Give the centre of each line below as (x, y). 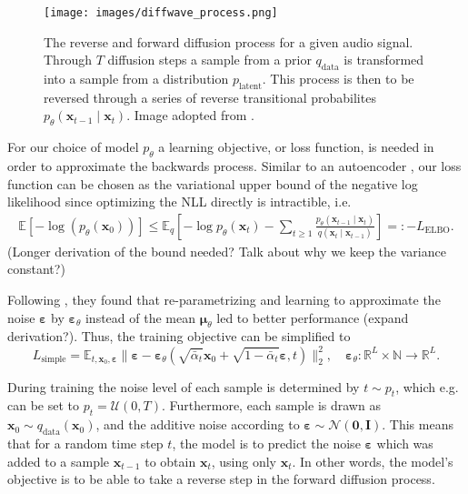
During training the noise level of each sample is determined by (184, 386)
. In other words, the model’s (373, 461)
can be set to (44, 405)
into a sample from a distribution (136, 79)
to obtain (170, 461)
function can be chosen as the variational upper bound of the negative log (213, 183)
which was (405, 443)
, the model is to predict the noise (266, 443)
